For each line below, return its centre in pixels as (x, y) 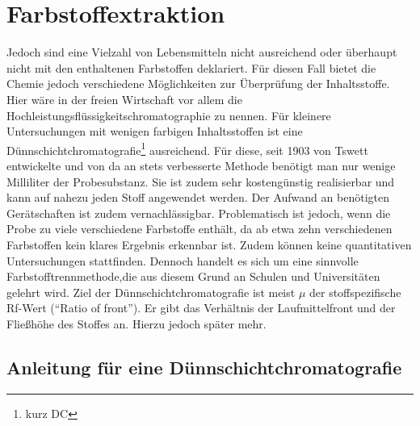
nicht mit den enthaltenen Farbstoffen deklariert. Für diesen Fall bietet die (191, 67)
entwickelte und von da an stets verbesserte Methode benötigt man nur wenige (201, 165)
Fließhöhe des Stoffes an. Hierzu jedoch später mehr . (136, 323)
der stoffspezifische (355, 292)
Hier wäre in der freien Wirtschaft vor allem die (124, 99)
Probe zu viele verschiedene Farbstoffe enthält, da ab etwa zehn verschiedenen (199, 229)
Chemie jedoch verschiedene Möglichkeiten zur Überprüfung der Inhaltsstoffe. (198, 84)
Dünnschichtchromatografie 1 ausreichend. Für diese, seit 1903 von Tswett (187, 148)
